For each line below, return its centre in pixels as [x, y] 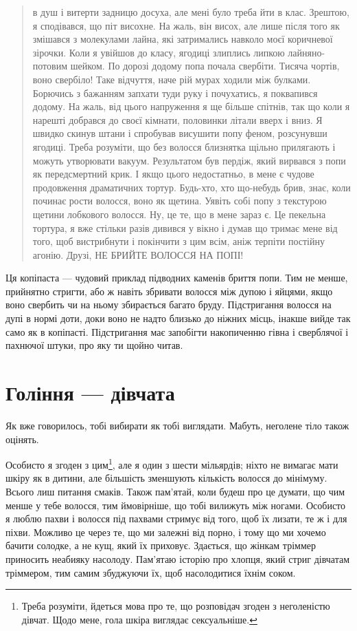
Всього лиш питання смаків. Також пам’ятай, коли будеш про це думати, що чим [175, 491]
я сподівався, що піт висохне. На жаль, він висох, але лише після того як [186, 25]
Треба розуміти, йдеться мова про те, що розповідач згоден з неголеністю [176, 606]
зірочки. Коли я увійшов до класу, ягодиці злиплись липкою [159, 52]
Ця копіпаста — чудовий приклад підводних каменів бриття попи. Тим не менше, [177, 278]
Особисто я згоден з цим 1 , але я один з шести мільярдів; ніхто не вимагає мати [172, 463]
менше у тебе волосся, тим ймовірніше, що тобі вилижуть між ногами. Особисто [176, 505]
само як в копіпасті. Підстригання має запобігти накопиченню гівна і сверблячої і [177, 331]
